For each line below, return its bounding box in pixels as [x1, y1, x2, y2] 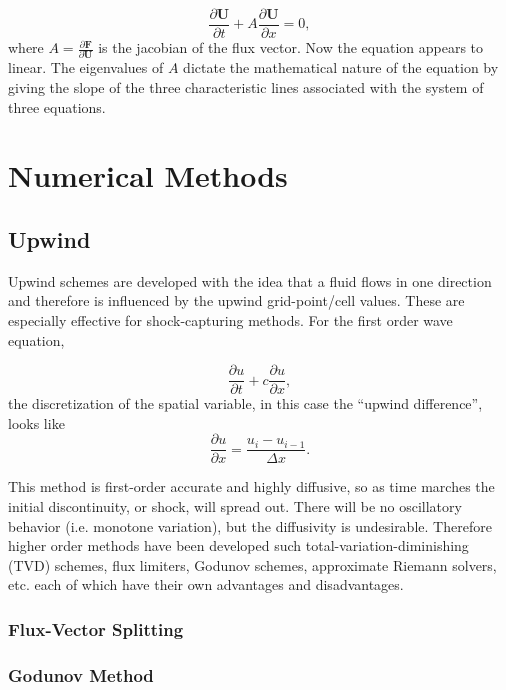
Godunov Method [8, 662, 154, 687]
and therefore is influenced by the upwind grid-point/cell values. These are [8, 290, 465, 311]
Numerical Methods [8, 155, 288, 196]
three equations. [8, 96, 106, 117]
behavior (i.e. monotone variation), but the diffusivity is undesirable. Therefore [8, 515, 492, 536]
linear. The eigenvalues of [8, 57, 164, 78]
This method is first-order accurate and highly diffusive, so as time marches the [8, 476, 495, 497]
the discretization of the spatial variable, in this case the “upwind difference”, [8, 393, 483, 414]
